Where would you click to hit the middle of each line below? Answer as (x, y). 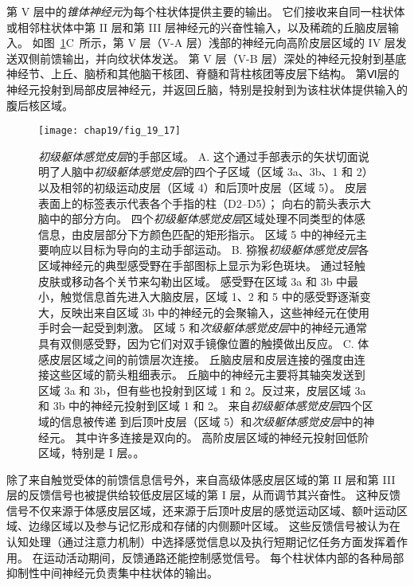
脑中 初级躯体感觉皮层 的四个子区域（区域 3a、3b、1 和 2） (222, 172)
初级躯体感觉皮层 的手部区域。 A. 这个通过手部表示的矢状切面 (198, 156)
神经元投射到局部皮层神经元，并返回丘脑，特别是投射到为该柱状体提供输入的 (207, 89)
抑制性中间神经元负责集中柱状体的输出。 (112, 573)
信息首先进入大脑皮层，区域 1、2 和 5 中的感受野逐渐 (221, 297)
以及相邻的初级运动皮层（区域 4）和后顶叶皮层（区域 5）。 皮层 (203, 187)
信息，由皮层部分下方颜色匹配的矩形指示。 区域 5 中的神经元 (197, 234)
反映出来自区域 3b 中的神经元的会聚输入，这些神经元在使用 (215, 312)
